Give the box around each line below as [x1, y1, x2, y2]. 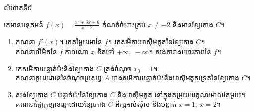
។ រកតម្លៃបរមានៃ [59, 37, 102, 47]
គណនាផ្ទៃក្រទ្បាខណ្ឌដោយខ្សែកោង [15, 99, 106, 109]
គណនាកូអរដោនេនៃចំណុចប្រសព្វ [15, 73, 102, 83]
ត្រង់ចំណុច [103, 63, 132, 73]
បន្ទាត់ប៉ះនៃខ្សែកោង [58, 89, 108, 99]
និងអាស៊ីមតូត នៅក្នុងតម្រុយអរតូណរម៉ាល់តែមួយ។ [117, 89, 245, 99]
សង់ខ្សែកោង [15, 89, 48, 99]
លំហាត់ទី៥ [4, 2, 32, 12]
